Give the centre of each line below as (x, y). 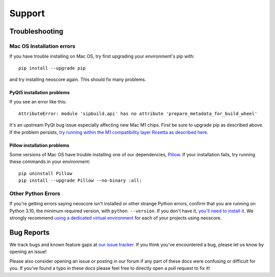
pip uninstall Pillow (45, 173)
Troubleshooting (36, 31)
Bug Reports (30, 232)
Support (27, 13)
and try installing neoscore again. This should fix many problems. (78, 79)
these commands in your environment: (50, 162)
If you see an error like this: (38, 102)
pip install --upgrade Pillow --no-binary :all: (80, 181)
